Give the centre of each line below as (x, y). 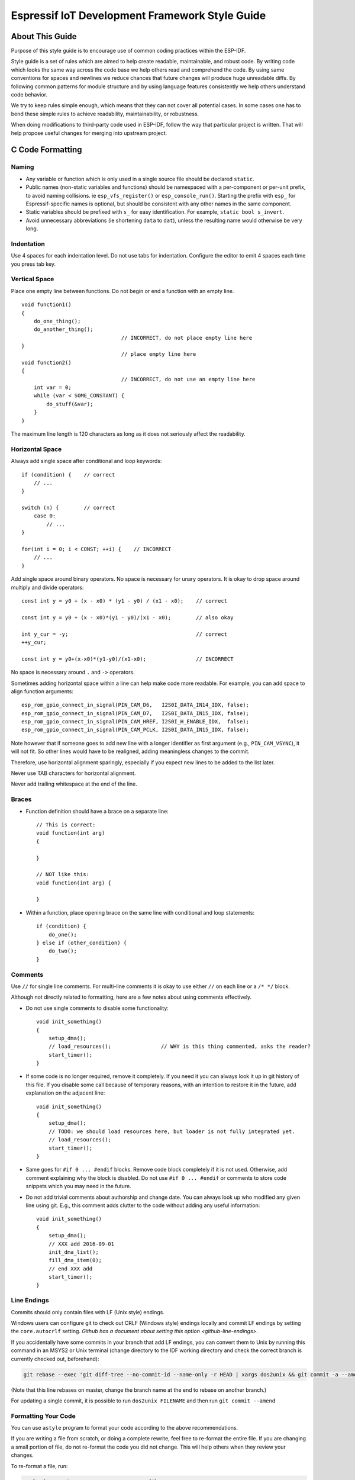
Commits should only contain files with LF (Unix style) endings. (88, 1312)
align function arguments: (42, 691)
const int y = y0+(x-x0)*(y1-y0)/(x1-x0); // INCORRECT (128, 659)
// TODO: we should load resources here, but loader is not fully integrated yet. (172, 1131)
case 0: (45, 516)
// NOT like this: (63, 874)
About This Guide (44, 36)
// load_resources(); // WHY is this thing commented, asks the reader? (179, 1047)
